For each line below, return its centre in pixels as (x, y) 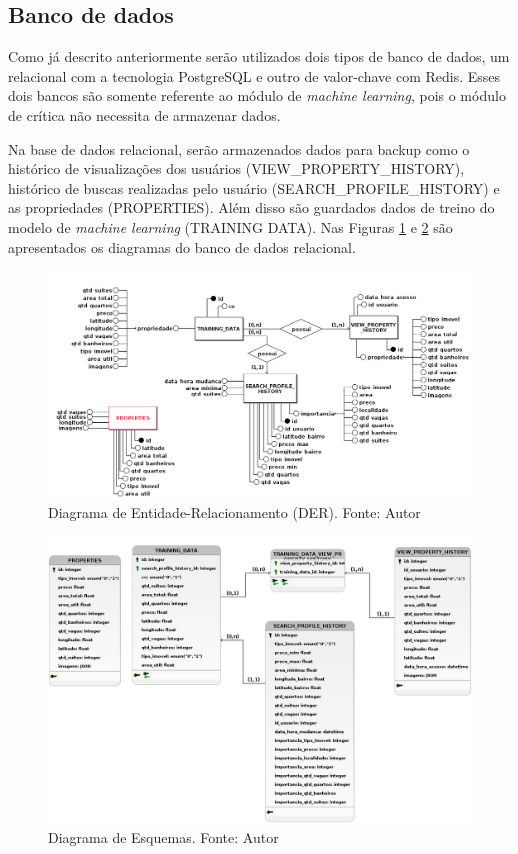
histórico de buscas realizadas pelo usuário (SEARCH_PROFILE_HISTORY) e (254, 187)
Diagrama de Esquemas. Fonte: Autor (163, 836)
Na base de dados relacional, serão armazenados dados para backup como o (239, 148)
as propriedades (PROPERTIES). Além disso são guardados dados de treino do (251, 207)
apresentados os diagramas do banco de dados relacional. (182, 246)
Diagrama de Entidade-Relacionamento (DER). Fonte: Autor (234, 512)
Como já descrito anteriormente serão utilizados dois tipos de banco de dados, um (259, 56)
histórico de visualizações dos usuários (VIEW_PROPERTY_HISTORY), (236, 168)
